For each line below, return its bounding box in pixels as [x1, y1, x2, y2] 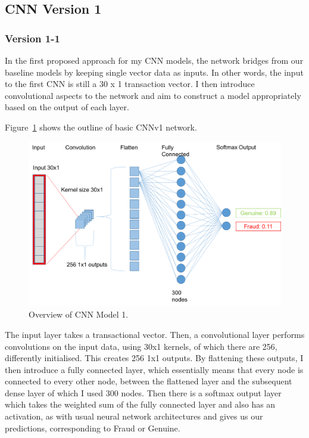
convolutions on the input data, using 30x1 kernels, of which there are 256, [5, 340, 277, 352]
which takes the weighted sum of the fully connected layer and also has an [5, 398, 276, 411]
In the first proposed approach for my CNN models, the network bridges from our [5, 54, 304, 66]
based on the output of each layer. [5, 101, 129, 113]
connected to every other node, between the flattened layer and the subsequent [5, 375, 292, 387]
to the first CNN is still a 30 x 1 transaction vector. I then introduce [5, 77, 255, 90]
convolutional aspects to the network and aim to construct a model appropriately [5, 89, 301, 101]
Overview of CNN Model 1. [29, 308, 129, 321]
